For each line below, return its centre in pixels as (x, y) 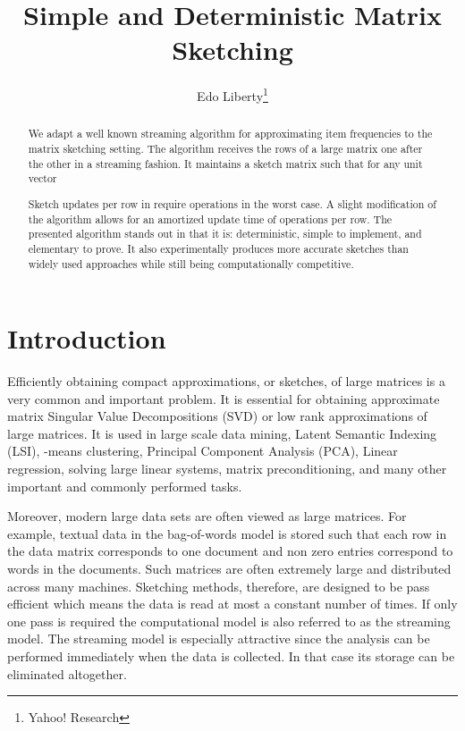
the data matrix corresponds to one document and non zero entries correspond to (230, 551)
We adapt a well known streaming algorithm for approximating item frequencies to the (230, 134)
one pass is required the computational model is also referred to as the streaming (229, 621)
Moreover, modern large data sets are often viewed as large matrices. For (207, 516)
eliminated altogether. (67, 673)
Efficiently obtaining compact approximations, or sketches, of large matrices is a (226, 381)
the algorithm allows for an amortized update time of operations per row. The (210, 218)
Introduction (87, 338)
